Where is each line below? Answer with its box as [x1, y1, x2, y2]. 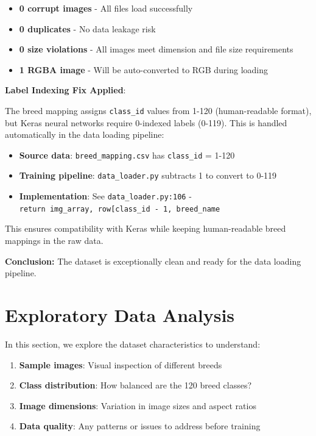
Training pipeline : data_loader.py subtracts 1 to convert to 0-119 [19, 169, 277, 182]
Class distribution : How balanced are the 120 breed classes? [19, 379, 252, 391]
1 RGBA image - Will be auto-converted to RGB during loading [19, 63, 269, 76]
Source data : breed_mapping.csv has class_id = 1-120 [19, 148, 235, 161]
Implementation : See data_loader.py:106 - [19, 190, 192, 202]
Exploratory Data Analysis [5, 302, 235, 327]
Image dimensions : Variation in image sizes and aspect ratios [19, 399, 256, 412]
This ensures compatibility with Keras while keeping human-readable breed [5, 222, 286, 235]
